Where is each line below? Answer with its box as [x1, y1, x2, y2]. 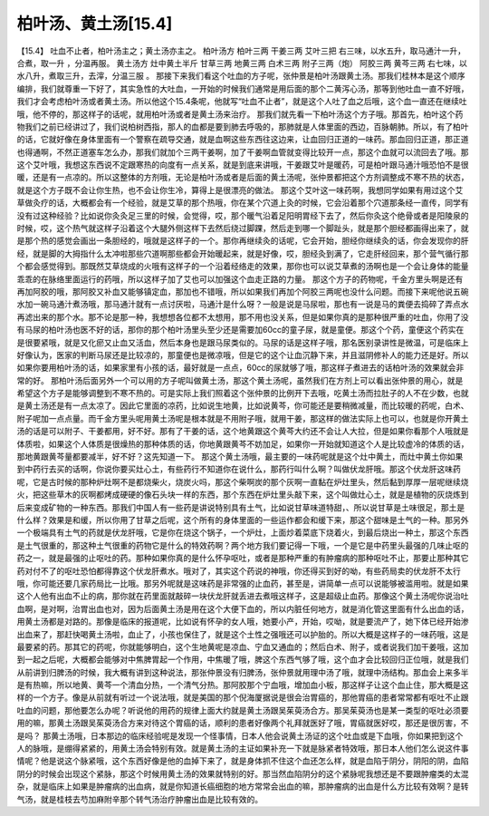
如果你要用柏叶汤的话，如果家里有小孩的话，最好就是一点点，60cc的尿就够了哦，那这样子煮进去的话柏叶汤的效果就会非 [16, 363, 465, 374]
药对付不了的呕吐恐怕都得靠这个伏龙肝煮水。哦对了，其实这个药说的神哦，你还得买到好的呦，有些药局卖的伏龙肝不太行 [16, 565, 461, 576]
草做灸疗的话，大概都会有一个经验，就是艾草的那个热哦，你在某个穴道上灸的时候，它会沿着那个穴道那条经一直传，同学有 [16, 198, 469, 209]
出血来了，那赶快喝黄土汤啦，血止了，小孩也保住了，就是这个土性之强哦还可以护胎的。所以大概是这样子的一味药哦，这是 [16, 628, 469, 639]
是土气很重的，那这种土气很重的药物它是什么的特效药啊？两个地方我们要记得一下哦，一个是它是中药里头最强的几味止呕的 [16, 539, 469, 550]
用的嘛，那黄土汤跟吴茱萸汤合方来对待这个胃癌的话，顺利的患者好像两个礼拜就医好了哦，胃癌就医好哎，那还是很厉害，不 [16, 717, 469, 729]
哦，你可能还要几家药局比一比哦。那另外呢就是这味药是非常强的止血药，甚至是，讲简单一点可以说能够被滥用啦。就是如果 [16, 578, 469, 588]
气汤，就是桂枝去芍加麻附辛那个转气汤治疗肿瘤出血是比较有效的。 [16, 793, 263, 804]
